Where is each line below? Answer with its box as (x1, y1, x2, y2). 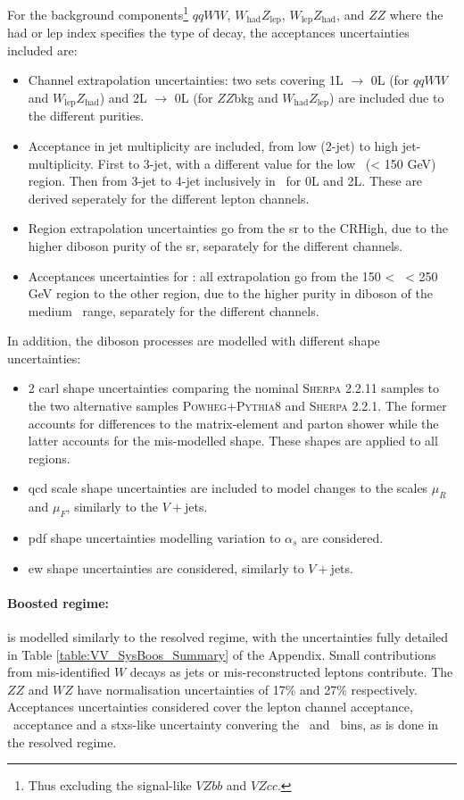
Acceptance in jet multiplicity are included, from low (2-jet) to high (28, 136, 399, 154)
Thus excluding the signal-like (28, 776, 192, 795)
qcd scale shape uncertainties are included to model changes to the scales (28, 479, 428, 497)
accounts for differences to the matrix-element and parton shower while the (28, 413, 439, 432)
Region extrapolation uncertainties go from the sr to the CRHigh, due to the (28, 219, 448, 237)
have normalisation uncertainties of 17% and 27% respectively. (77, 679, 418, 698)
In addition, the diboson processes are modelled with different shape (7, 331, 380, 350)
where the (389, 4, 443, 23)
